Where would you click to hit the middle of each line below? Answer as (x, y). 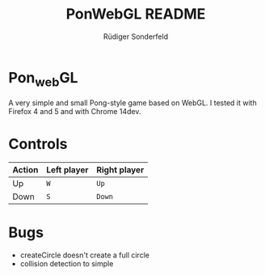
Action (25, 170)
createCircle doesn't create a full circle (84, 255)
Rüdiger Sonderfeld (136, 36)
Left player (67, 170)
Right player (120, 170)
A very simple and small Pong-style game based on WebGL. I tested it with (132, 103)
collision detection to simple (67, 264)
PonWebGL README (136, 14)
